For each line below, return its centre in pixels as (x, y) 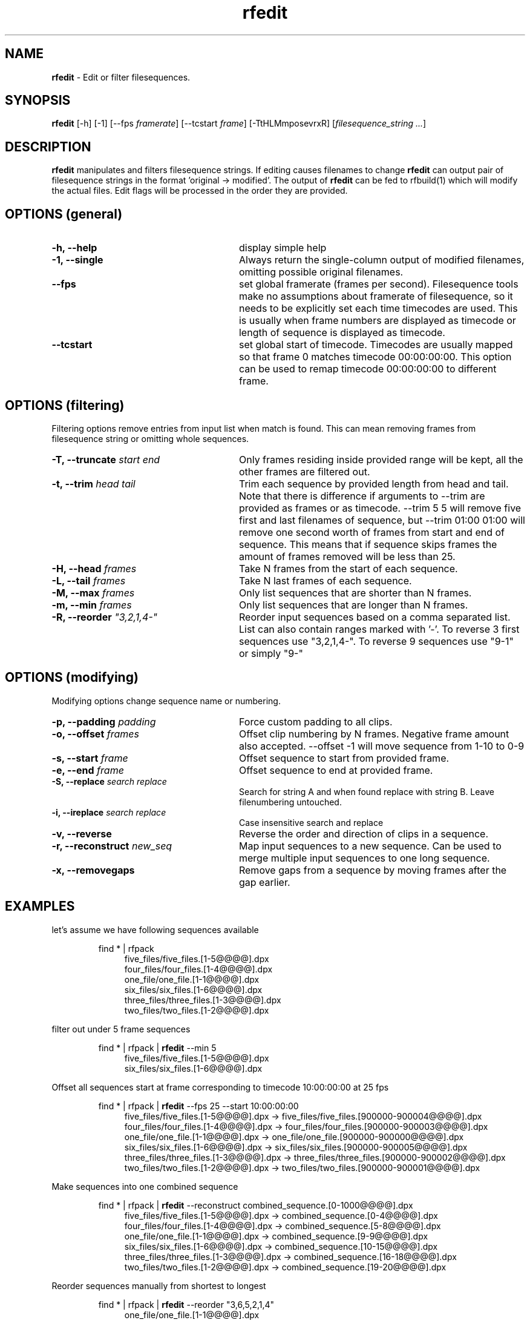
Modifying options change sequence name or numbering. (166, 701)
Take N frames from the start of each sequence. (348, 568)
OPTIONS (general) (64, 214)
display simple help (283, 248)
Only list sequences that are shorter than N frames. (355, 592)
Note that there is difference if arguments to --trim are (362, 496)
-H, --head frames (94, 568)
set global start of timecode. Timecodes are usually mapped (376, 345)
